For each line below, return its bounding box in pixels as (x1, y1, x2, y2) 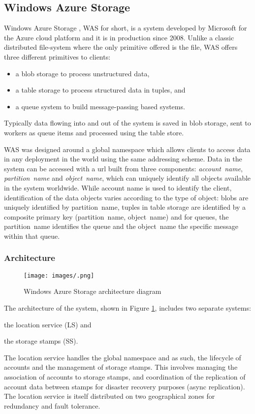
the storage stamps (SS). (4, 336, 78, 346)
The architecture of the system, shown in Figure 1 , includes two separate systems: (4, 302, 251, 313)
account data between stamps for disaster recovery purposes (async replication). (4, 381, 245, 391)
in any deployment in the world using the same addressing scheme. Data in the (4, 154, 242, 164)
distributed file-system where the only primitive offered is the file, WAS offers (4, 42, 238, 52)
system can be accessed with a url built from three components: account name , (4, 163, 243, 173)
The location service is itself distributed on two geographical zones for (4, 391, 215, 401)
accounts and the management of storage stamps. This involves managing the (4, 362, 238, 372)
